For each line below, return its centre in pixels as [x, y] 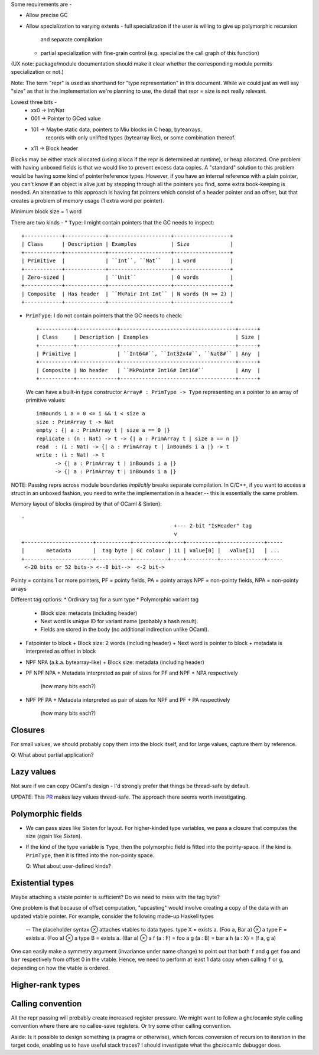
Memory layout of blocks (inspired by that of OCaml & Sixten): [86, 504]
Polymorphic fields [47, 814]
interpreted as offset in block [61, 651]
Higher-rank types [45, 984]
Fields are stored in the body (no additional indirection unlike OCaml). [125, 630]
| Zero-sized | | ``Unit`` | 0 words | [127, 277]
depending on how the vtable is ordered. [61, 968]
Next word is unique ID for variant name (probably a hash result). [119, 621]
